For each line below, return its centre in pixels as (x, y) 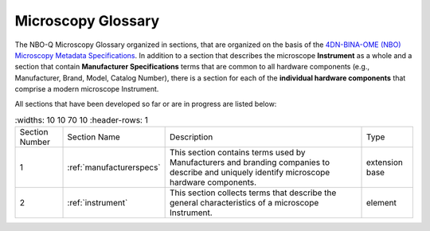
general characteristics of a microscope (244, 203)
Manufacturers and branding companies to (250, 162)
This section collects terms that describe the (253, 193)
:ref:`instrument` (98, 203)
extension (385, 162)
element (381, 203)
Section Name (94, 137)
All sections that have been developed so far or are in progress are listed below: (146, 104)
